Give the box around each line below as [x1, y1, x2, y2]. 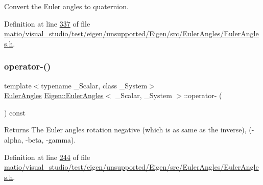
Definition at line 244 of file [4, 151, 90, 162]
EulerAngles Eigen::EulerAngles [4, 90, 104, 101]
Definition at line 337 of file [4, 18, 90, 29]
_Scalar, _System [115, 90, 172, 101]
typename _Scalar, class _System [41, 80, 148, 90]
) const [4, 107, 26, 118]
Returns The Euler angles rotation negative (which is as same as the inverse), [4, 124, 247, 135]
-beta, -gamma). [26, 134, 76, 145]
